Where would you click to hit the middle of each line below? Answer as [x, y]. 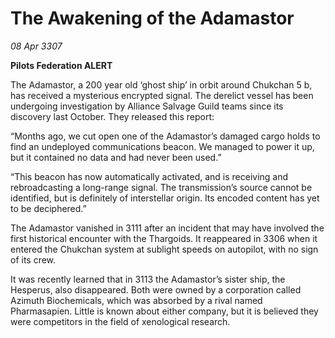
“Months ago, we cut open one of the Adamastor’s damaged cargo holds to [165, 136]
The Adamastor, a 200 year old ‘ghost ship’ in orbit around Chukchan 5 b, [161, 84]
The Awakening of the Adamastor [152, 18]
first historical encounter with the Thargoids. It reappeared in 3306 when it [164, 238]
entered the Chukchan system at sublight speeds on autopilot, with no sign [164, 249]
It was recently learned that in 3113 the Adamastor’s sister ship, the [148, 279]
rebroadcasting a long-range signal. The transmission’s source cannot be [161, 187]
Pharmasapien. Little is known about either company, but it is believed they [164, 311]
